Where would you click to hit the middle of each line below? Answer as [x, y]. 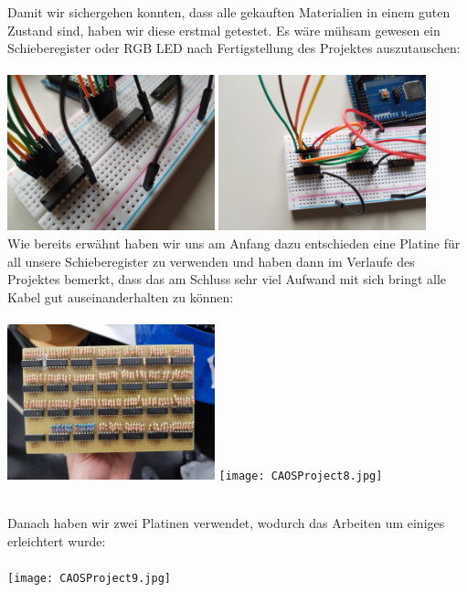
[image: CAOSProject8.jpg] [301, 476]
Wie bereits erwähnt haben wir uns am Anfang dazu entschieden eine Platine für [234, 243]
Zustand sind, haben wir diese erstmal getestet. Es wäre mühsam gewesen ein [224, 30]
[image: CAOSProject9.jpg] [89, 579]
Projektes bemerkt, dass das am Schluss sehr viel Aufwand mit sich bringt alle [227, 279]
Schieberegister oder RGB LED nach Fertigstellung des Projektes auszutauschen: [234, 48]
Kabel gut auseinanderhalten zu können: [121, 296]
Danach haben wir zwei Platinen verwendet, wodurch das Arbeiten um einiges [226, 523]
